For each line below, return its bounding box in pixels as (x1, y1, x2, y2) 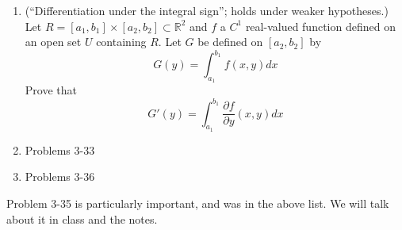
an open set (25, 33, 82, 50)
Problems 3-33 (25, 141, 95, 158)
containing (96, 33, 147, 50)
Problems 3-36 (25, 168, 95, 185)
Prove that (25, 82, 77, 98)
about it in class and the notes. (6, 210, 158, 227)
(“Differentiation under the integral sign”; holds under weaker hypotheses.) (25, 2, 389, 18)
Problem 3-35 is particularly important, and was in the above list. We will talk (6, 194, 389, 211)
